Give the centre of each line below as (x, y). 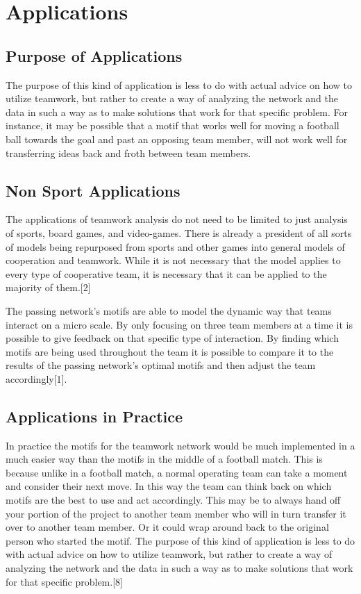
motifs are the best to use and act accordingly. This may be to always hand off (173, 500)
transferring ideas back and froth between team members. (128, 152)
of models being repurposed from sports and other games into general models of (175, 246)
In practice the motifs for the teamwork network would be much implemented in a (180, 445)
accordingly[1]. (36, 378)
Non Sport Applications (93, 190)
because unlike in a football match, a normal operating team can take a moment (177, 472)
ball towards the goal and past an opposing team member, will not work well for (177, 139)
